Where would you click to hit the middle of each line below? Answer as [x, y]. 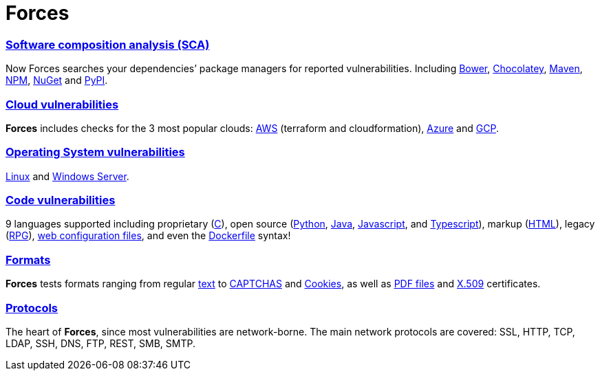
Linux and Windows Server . [67, 176]
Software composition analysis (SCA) [108, 44]
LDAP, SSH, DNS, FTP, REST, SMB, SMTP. [100, 343]
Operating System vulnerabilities [95, 152]
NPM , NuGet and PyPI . [57, 80]
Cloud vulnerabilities [62, 104]
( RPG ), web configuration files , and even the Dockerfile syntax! [148, 236]
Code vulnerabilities [61, 200]
